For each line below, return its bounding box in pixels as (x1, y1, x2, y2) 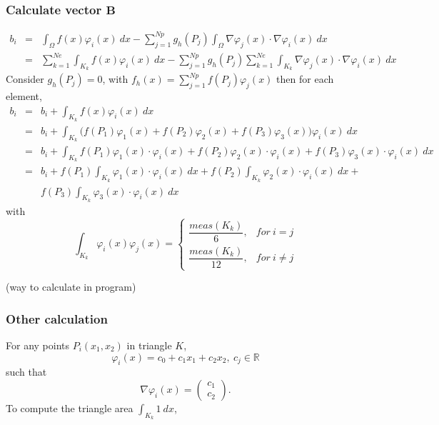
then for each (276, 71, 334, 86)
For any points (6, 337, 69, 352)
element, (6, 89, 42, 104)
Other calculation (6, 309, 108, 327)
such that (6, 364, 47, 379)
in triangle (126, 337, 172, 352)
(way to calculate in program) (6, 279, 136, 294)
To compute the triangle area (6, 400, 133, 415)
